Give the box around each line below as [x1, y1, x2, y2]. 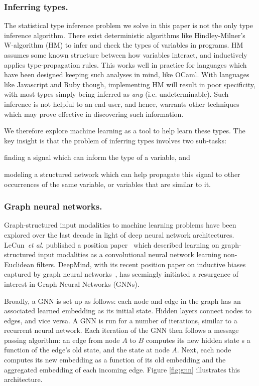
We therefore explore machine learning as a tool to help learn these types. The [4, 125, 245, 136]
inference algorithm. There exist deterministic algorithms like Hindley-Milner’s [4, 30, 245, 40]
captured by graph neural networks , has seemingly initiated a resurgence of [4, 269, 238, 279]
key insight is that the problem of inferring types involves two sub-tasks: [4, 135, 226, 145]
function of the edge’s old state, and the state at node [4, 344, 170, 355]
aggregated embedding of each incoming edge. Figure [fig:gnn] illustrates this [4, 364, 240, 374]
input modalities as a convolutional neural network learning [38, 249, 221, 260]
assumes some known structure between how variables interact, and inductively [4, 50, 247, 60]
